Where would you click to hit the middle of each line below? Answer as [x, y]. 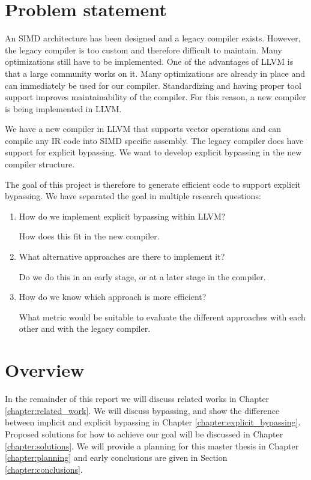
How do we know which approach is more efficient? [113, 297]
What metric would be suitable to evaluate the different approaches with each [162, 316]
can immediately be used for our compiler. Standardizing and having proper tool [153, 85]
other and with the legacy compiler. [85, 328]
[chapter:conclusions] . [44, 469]
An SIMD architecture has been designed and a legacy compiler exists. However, [153, 38]
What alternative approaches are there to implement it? [122, 256]
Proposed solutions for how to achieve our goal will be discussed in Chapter [144, 433]
